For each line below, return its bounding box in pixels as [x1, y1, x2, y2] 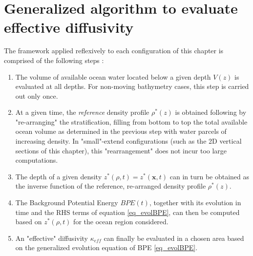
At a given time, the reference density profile [15, 107, 149, 117]
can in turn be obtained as [169, 171, 250, 181]
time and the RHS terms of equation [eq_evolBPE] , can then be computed [15, 207, 240, 217]
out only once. [15, 90, 58, 101]
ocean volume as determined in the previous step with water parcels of [15, 126, 227, 136]
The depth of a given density [15, 171, 102, 181]
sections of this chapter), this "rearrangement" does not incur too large [15, 145, 227, 155]
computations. [15, 155, 58, 165]
